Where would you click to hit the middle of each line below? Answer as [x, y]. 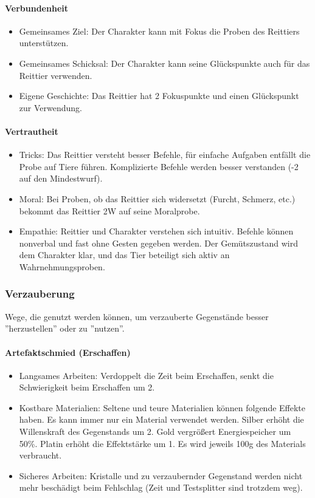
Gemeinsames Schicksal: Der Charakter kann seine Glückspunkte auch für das [164, 63]
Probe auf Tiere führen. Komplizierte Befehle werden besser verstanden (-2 [159, 166]
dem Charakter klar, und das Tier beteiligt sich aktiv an [124, 255]
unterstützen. [44, 43]
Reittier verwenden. [56, 75]
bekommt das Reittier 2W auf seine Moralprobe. [109, 210]
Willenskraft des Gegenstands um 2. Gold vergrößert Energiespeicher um [155, 431]
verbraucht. [40, 455]
